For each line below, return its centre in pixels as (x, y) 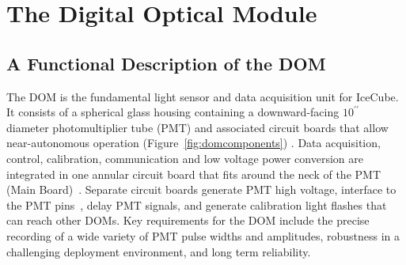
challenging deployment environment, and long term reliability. (159, 251)
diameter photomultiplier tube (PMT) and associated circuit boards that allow (197, 127)
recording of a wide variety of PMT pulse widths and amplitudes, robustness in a (203, 235)
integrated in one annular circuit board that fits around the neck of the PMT (194, 174)
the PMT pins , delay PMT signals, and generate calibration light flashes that (197, 204)
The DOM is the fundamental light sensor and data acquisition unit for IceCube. (203, 96)
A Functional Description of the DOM (166, 63)
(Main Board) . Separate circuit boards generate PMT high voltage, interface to (201, 189)
